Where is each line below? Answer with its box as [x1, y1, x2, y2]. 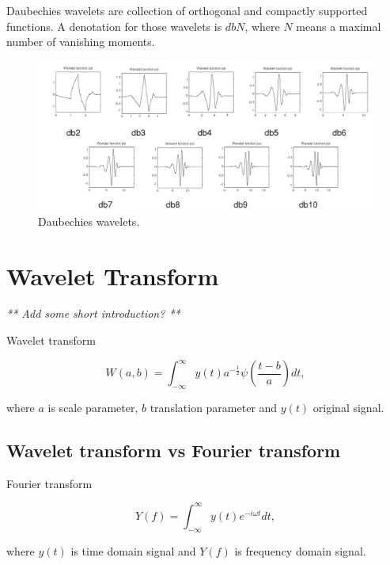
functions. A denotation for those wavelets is [6, 17, 222, 34]
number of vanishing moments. [6, 33, 155, 50]
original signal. [312, 399, 384, 415]
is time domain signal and [70, 542, 196, 559]
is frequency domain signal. [234, 542, 366, 559]
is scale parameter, [47, 399, 138, 415]
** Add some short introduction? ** [6, 305, 180, 322]
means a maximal [296, 17, 381, 34]
